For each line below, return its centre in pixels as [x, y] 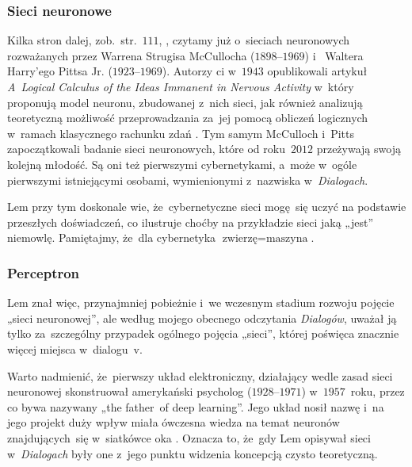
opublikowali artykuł [317, 71]
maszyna [287, 239]
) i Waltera [334, 55]
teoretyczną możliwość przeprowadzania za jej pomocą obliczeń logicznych [188, 118]
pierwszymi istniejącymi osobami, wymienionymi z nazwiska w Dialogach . [188, 180]
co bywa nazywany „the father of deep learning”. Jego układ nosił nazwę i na [196, 406]
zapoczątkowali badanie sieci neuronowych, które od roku [146, 149]
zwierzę [240, 239]
